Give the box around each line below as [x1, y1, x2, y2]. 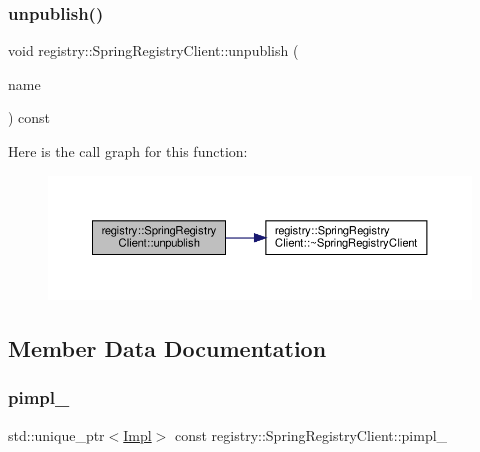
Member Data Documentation [8, 333, 327, 364]
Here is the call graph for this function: [8, 141, 248, 161]
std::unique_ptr [8, 424, 105, 445]
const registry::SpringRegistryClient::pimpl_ [174, 424, 448, 445]
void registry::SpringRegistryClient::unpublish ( [8, 40, 299, 61]
